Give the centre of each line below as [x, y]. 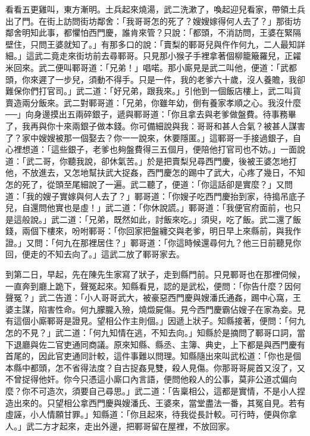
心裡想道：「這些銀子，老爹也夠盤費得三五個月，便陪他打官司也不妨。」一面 [151, 149]
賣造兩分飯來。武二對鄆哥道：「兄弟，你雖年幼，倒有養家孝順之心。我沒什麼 [153, 102]
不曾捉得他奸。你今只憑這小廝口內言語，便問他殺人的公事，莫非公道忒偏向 [151, 379]
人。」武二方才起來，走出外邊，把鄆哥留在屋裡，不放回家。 [120, 426]
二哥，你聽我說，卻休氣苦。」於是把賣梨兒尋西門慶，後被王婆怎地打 [165, 161]
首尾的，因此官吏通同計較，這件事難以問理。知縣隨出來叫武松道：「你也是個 [153, 356]
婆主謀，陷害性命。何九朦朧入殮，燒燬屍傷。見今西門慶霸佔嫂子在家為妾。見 [155, 309]
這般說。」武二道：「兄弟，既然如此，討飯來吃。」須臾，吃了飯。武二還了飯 [157, 219]
